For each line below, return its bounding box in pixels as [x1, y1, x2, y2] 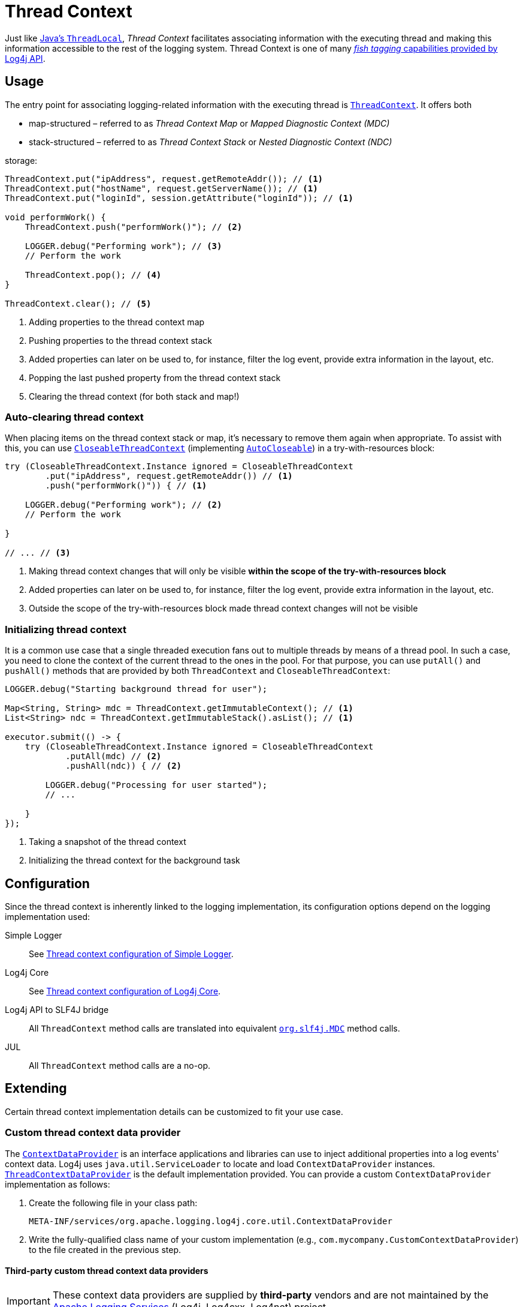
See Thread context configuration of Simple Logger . [29, 948, 234, 959]
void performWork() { [5, 212, 106, 222]
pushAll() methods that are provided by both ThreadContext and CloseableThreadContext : [5, 666, 391, 676]
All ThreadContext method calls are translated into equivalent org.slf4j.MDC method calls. [29, 1023, 400, 1033]
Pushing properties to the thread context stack [29, 335, 213, 346]
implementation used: [5, 911, 90, 922]
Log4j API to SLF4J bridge [5, 1004, 109, 1015]
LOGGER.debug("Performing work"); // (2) [25, 500, 222, 510]
